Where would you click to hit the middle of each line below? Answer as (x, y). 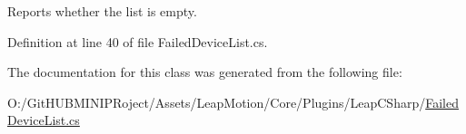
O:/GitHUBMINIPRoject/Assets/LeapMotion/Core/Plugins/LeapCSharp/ (217, 102)
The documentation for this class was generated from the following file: (205, 72)
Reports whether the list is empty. (102, 11)
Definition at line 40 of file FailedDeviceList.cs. (138, 41)
